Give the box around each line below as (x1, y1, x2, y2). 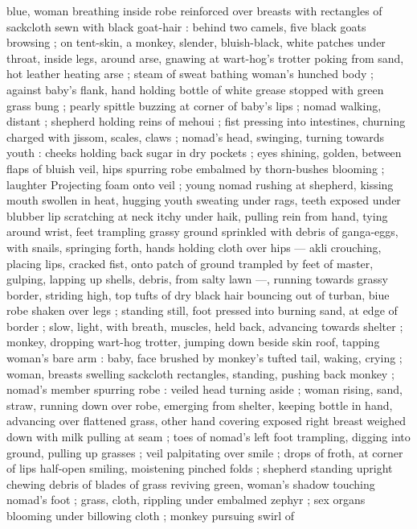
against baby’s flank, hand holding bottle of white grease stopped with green (6, 81, 384, 97)
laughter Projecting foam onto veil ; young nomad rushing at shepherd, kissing (6, 176, 394, 192)
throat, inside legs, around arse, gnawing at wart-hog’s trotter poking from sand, (6, 49, 404, 66)
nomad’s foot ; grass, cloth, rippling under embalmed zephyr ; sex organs (6, 491, 366, 508)
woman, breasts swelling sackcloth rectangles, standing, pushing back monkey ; (6, 365, 395, 382)
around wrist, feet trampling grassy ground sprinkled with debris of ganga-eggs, (6, 223, 399, 240)
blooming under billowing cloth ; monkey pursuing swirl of (6, 507, 295, 523)
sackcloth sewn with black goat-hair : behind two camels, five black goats (6, 18, 366, 35)
